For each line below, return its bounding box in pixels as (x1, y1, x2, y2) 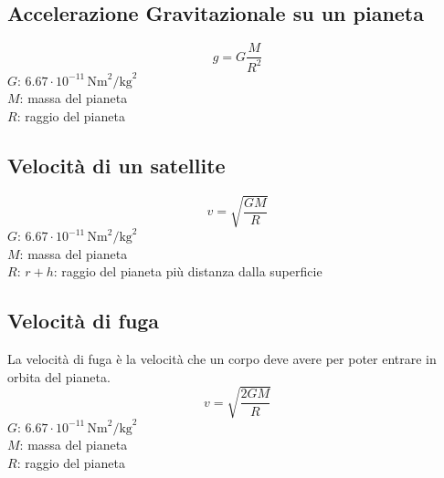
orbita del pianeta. (7, 367, 111, 386)
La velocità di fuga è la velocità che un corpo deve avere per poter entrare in (7, 349, 437, 369)
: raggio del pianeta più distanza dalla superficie (53, 262, 322, 281)
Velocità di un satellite (7, 151, 226, 179)
